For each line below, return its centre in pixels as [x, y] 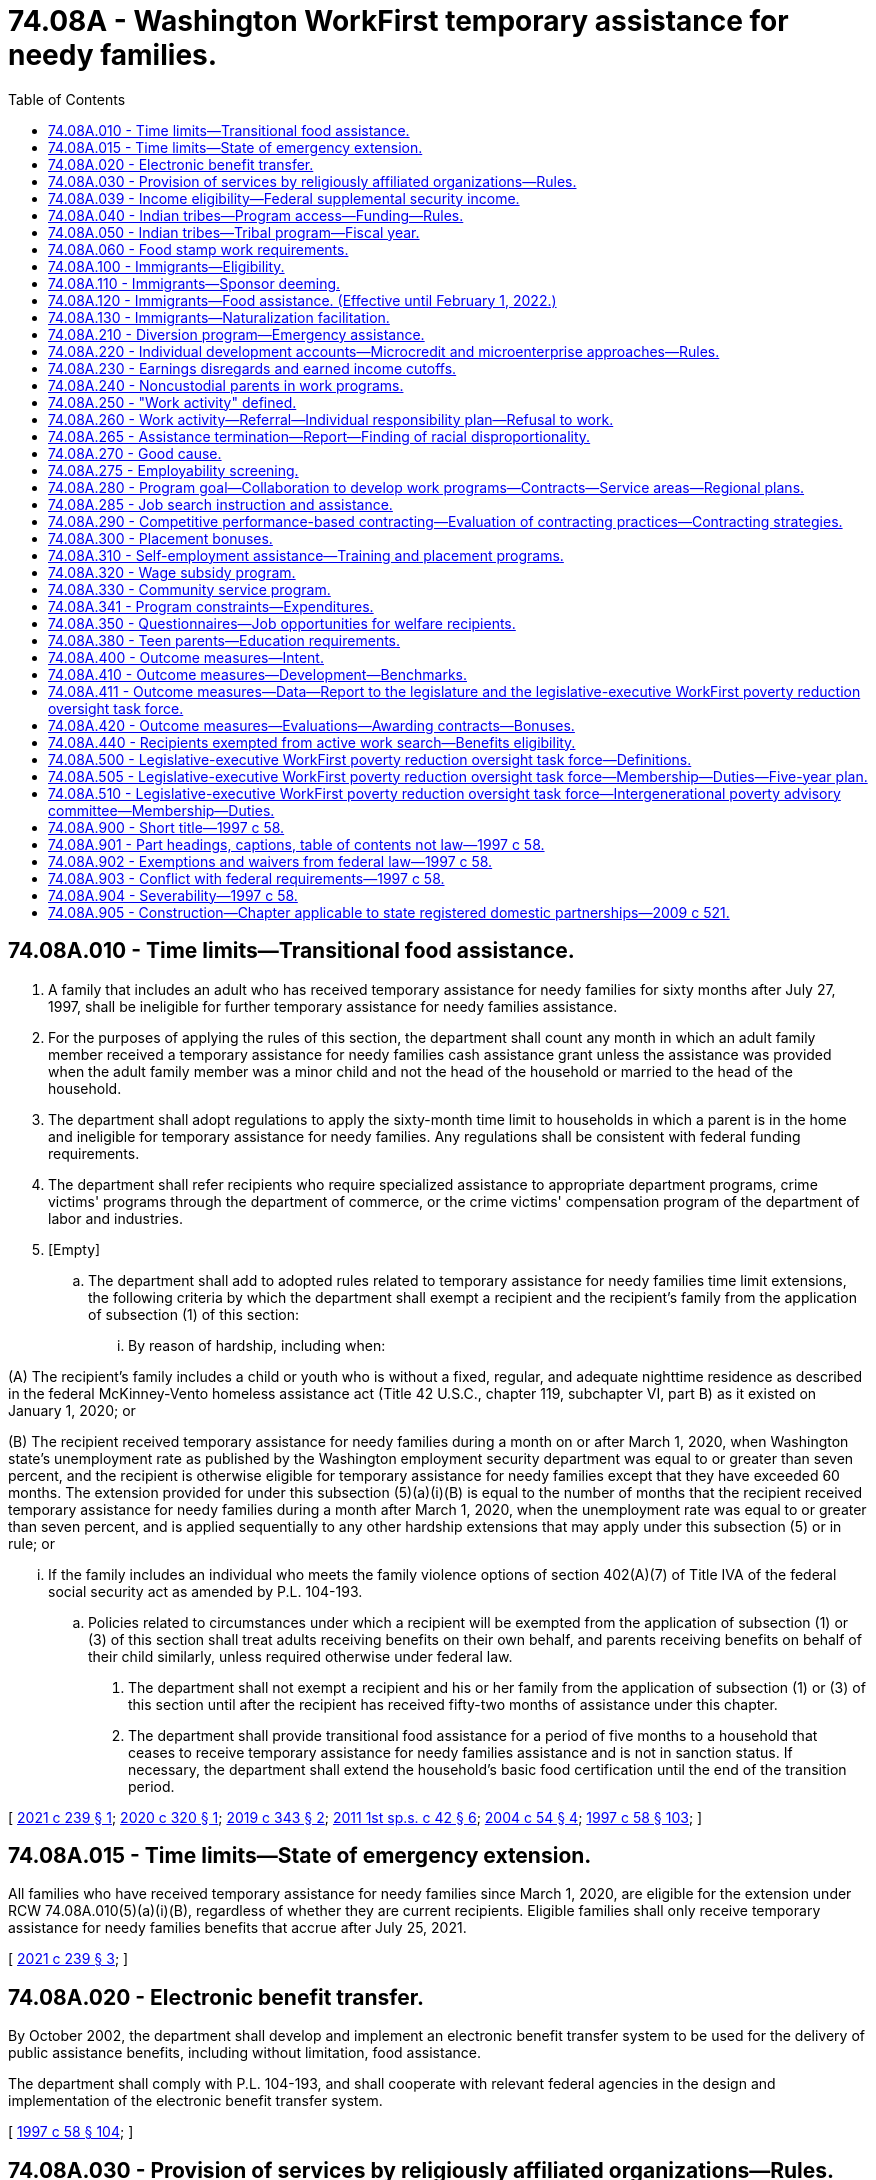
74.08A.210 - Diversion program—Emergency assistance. [236, 334]
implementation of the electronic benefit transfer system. [195, 2101]
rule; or [31, 1543]
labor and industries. [115, 1218]
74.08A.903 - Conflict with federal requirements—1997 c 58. [246, 878]
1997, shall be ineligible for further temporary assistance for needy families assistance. [333, 1006]
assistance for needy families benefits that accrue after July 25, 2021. [237, 1928]
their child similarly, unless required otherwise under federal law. [300, 1656]
